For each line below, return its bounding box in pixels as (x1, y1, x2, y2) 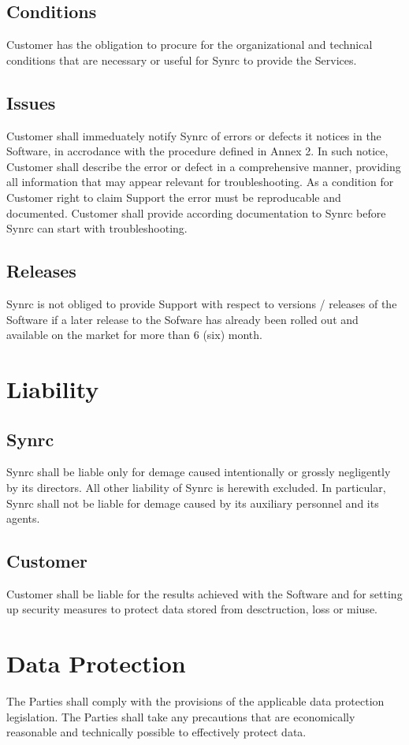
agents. (6, 510, 40, 527)
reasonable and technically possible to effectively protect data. (6, 724, 307, 740)
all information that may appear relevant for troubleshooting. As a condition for (6, 173, 394, 190)
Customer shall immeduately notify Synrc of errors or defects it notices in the (6, 127, 381, 143)
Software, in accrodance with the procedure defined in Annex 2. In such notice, (6, 143, 389, 159)
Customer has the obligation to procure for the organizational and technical (6, 36, 373, 53)
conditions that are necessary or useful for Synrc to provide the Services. (6, 51, 357, 68)
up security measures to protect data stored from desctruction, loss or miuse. (6, 601, 378, 617)
